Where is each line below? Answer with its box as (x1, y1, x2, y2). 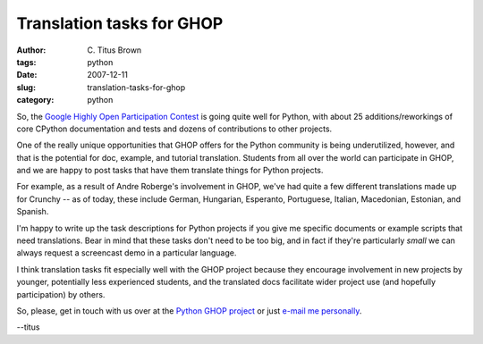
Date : (16, 70, 38, 80)
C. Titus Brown (87, 45, 142, 55)
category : (16, 95, 55, 105)
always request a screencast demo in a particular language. (16, 248, 237, 258)
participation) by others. (16, 289, 106, 299)
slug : (16, 81, 36, 93)
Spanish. (16, 206, 49, 217)
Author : (16, 45, 47, 55)
